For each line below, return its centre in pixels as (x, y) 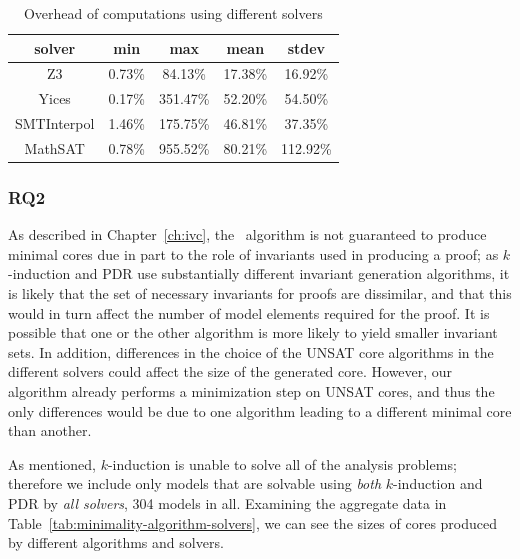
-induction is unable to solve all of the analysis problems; (282, 463)
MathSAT (54, 147)
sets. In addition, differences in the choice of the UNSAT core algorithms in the (251, 351)
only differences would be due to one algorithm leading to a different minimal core (260, 410)
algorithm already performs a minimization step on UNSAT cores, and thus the (251, 391)
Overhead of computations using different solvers (173, 13)
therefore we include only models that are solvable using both (195, 483)
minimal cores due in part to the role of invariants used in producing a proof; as (253, 253)
